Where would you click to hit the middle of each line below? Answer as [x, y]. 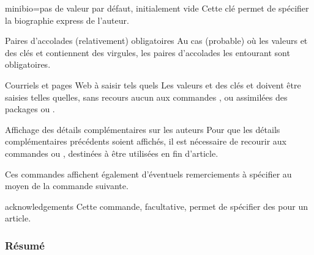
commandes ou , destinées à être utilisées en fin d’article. [112, 153]
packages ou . [30, 109]
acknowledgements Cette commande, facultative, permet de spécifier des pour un [156, 206]
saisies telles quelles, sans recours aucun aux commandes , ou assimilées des [146, 97]
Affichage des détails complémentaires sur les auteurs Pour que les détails [143, 129]
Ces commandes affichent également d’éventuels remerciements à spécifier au [148, 174]
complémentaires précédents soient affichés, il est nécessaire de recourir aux [146, 141]
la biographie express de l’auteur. [67, 20]
